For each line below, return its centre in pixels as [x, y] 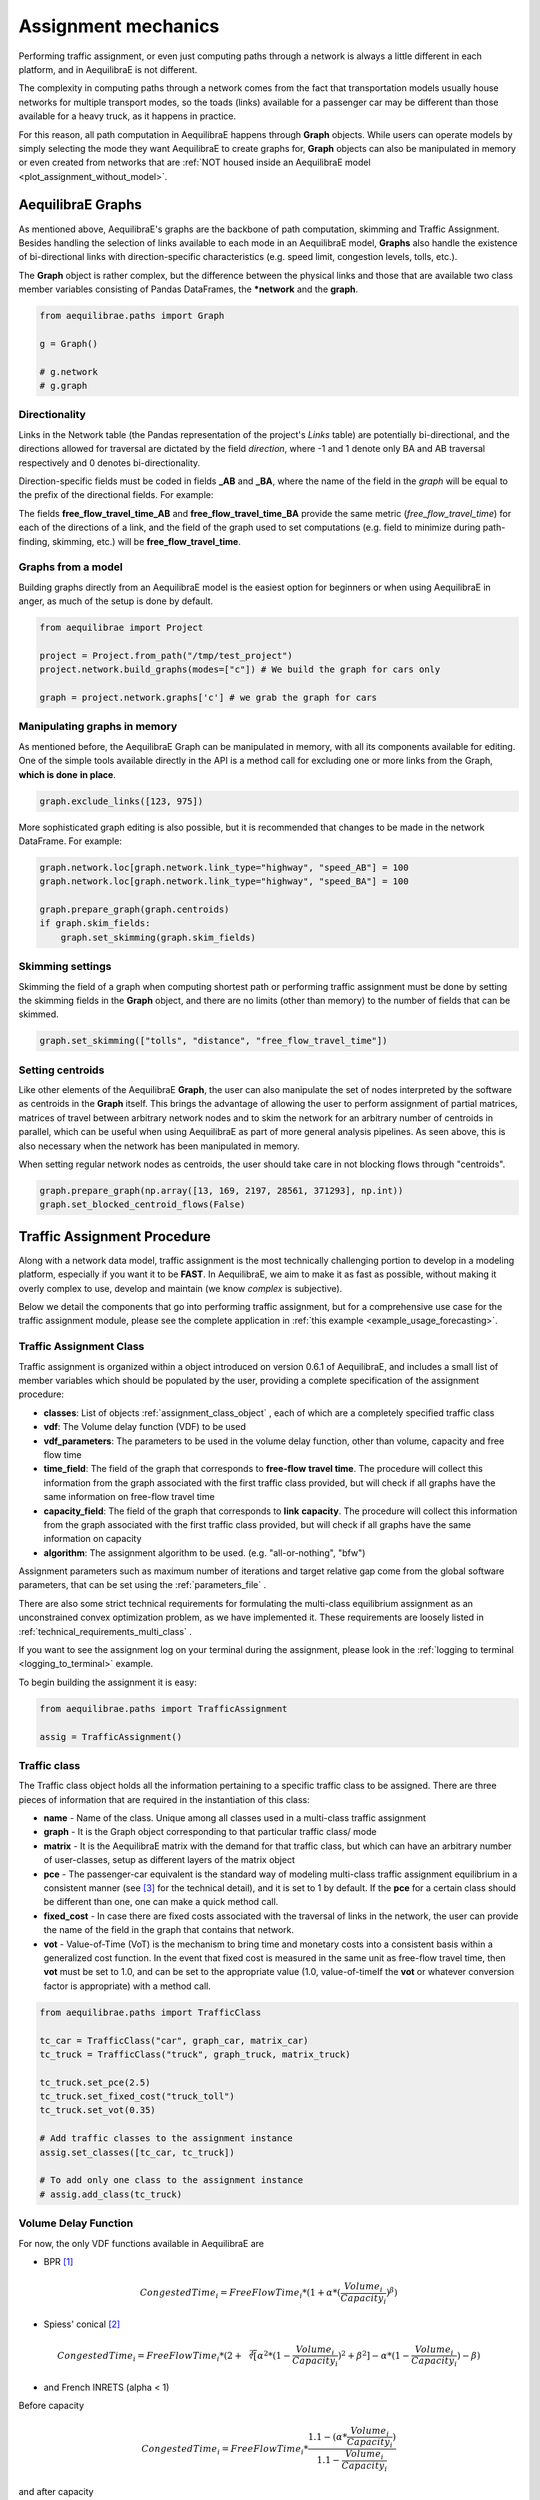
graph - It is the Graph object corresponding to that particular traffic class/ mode [210, 1832]
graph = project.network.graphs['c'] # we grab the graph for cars [208, 698]
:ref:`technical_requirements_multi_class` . [105, 1631]
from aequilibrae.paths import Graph [132, 316]
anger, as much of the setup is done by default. [116, 601]
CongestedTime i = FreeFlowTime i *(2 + [149, 2357]
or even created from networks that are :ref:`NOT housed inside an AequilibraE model [194, 162]
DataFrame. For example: [70, 841]
